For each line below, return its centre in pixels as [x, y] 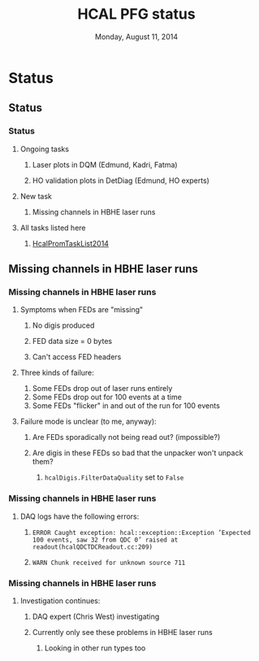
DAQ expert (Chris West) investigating [96, 616]
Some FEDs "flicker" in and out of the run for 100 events [126, 406]
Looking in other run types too [95, 648]
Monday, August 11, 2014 [136, 37]
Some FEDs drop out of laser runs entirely [102, 389]
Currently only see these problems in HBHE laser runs [122, 632]
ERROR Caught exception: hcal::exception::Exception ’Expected [142, 533]
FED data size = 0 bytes [72, 341]
